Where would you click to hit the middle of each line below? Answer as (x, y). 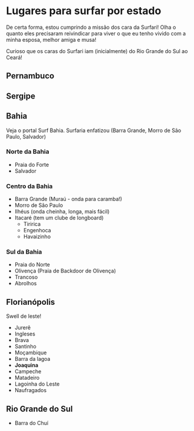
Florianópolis (31, 302)
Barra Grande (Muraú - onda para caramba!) (68, 199)
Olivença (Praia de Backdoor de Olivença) (65, 271)
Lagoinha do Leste (37, 384)
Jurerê (23, 328)
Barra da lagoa (32, 359)
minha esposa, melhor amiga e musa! (51, 40)
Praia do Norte (32, 265)
